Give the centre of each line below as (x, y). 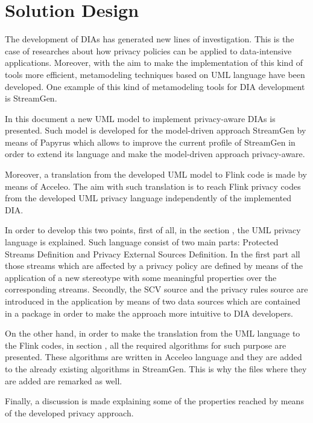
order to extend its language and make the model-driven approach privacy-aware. (155, 154)
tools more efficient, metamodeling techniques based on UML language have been (155, 74)
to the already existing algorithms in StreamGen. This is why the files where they (156, 368)
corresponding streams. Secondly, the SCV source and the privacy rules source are (156, 289)
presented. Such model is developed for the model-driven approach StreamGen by (156, 130)
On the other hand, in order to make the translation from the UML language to (153, 333)
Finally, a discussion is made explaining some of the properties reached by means (154, 401)
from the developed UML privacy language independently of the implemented (148, 198)
